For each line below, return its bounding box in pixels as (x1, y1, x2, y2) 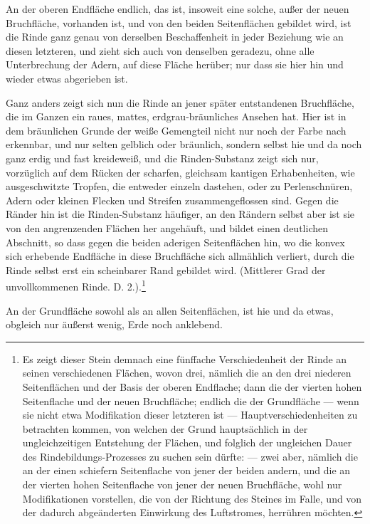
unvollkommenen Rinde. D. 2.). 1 (6, 277, 146, 293)
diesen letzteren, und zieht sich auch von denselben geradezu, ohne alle (6, 43, 314, 58)
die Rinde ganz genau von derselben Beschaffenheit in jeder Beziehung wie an (6, 29, 344, 44)
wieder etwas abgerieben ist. (6, 70, 128, 85)
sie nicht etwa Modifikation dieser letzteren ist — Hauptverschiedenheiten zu (22, 407, 358, 422)
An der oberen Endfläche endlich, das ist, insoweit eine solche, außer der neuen (6, 1, 349, 16)
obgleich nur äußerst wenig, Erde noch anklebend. (6, 317, 223, 332)
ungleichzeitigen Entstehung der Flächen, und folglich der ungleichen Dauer (22, 435, 352, 450)
